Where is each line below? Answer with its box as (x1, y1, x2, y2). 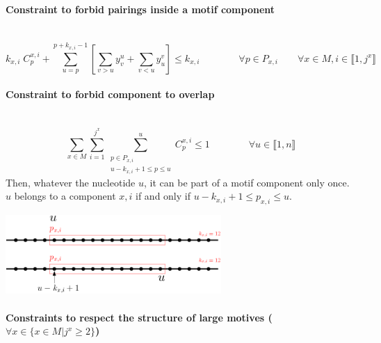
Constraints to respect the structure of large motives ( (6, 310, 273, 324)
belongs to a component (14, 189, 116, 203)
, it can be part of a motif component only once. (144, 175, 350, 189)
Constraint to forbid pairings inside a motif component (6, 1, 275, 16)
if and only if (136, 189, 190, 203)
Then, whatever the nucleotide (6, 175, 136, 189)
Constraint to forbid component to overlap (6, 87, 215, 102)
